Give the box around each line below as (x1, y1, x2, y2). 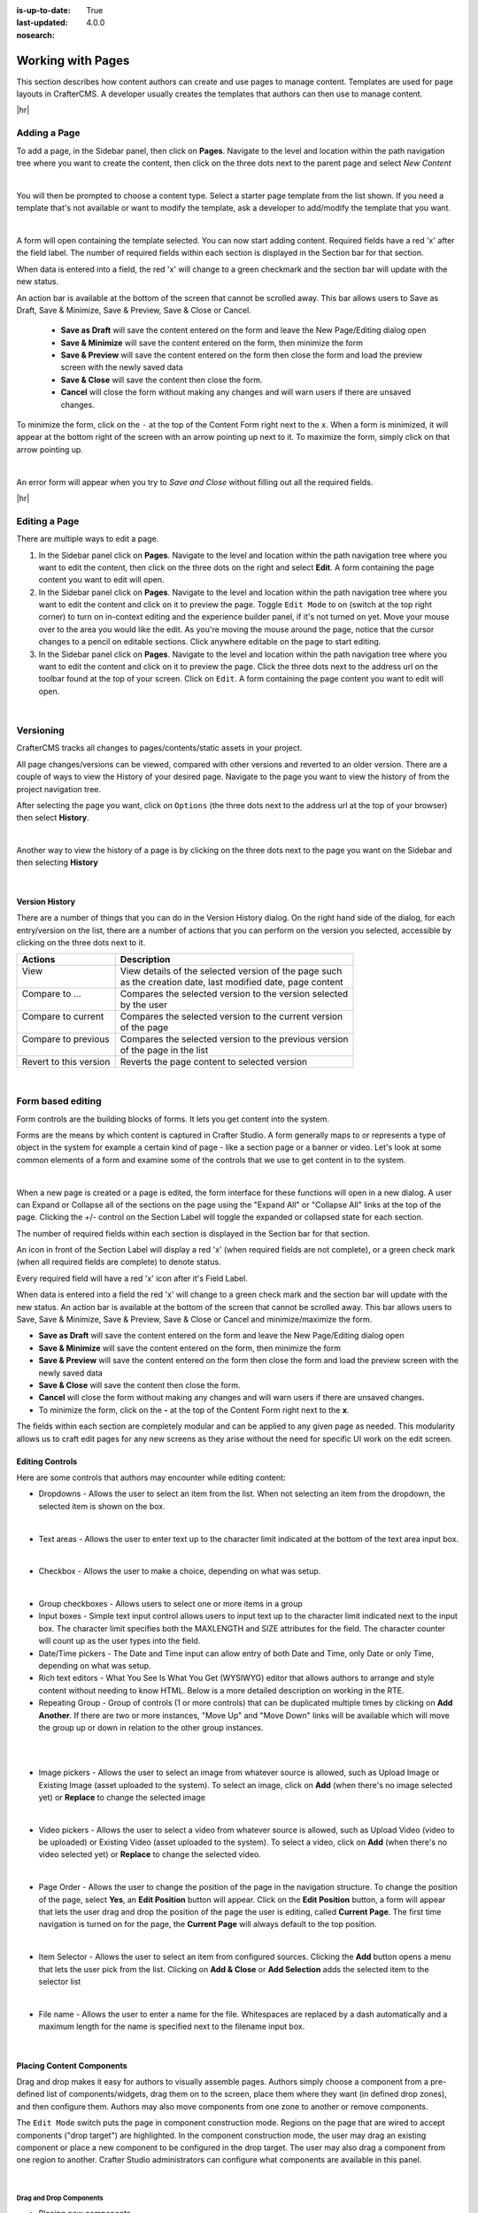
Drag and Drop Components (16, 2194, 104, 2203)
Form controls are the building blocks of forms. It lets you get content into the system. (16, 1114, 329, 1124)
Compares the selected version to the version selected (119, 988, 349, 1000)
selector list (38, 1977, 81, 1986)
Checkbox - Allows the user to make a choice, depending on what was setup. (38, 1566, 321, 1577)
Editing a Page (16, 514, 80, 527)
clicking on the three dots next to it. (16, 937, 146, 948)
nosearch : (16, 29, 55, 40)
